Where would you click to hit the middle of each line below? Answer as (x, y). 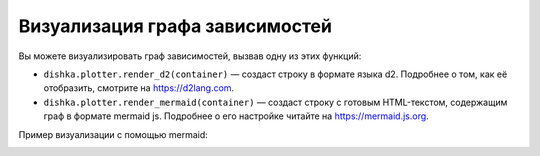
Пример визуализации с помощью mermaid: (113, 134)
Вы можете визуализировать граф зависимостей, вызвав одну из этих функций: (190, 56)
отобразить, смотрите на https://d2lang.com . (139, 88)
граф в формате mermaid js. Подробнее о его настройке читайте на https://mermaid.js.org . (236, 116)
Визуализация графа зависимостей (175, 26)
